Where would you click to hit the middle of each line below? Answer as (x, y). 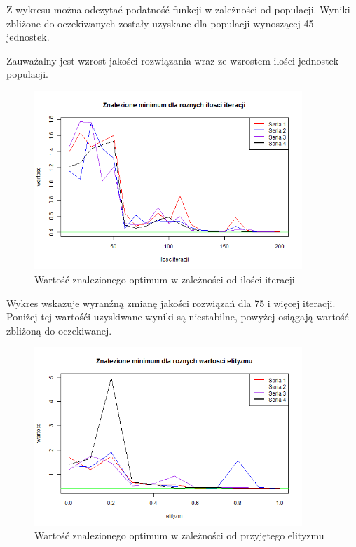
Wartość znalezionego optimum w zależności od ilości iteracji (165, 279)
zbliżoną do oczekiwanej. (59, 330)
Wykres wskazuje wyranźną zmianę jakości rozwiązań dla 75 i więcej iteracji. (171, 303)
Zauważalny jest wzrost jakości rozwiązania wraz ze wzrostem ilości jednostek (173, 60)
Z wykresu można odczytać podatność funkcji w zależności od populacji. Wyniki (178, 9)
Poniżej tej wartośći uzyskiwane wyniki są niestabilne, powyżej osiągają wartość (178, 317)
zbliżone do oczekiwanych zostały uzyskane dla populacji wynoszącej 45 (160, 23)
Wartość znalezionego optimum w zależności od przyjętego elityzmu (179, 535)
